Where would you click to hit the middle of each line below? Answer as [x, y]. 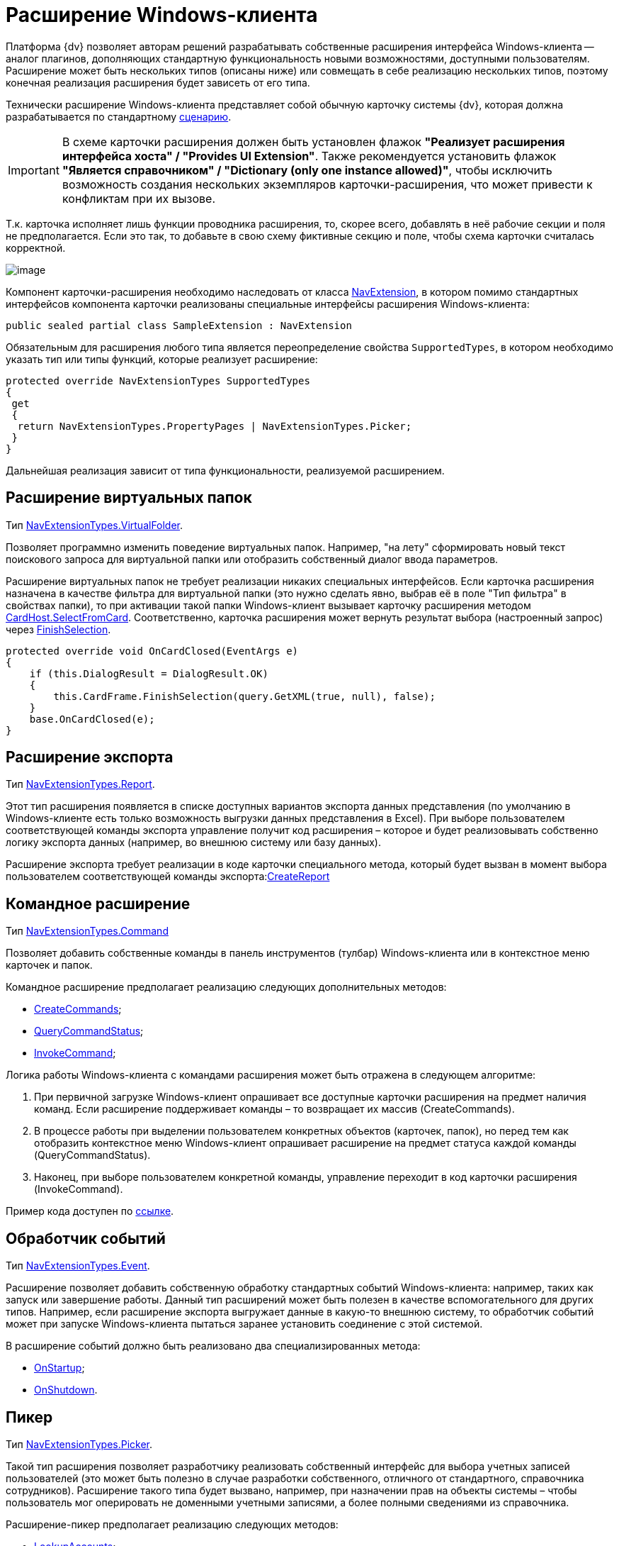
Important [34, 170]
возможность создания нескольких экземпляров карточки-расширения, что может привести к [327, 184]
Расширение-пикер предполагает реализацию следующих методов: [172, 1524]
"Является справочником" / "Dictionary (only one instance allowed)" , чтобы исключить [307, 170]
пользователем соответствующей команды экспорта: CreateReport [168, 877]
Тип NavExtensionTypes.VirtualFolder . [95, 525]
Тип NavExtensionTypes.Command [87, 931]
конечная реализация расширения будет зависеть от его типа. [158, 82]
